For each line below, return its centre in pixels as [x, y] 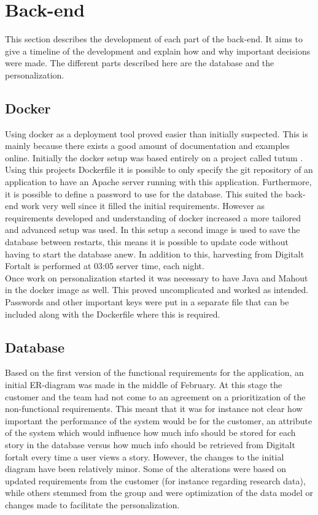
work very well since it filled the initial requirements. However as [143, 206]
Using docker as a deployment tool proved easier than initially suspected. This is [157, 133]
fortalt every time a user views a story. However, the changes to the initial [145, 456]
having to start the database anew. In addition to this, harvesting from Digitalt [155, 254]
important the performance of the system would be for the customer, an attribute [159, 420]
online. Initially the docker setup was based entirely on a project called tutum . [154, 157]
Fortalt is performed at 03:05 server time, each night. [105, 266]
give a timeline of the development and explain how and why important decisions [158, 51]
